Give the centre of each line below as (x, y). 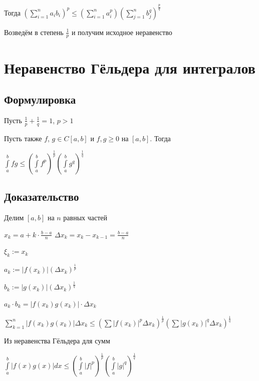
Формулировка (40, 99)
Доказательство (42, 197)
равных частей (85, 217)
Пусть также (23, 138)
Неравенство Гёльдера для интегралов (130, 67)
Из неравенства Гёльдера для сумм (57, 340)
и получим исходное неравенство (122, 32)
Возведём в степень (34, 32)
